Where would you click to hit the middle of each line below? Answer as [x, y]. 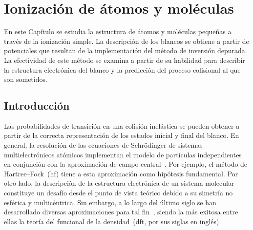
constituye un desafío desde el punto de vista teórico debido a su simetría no [118, 193]
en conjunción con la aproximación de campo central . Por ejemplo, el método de [126, 164]
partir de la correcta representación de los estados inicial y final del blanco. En [122, 135]
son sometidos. [26, 79]
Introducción [37, 105]
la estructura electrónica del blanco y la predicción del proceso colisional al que [122, 69]
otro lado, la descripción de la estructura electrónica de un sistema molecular [119, 183]
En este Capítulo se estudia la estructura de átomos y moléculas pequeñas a [118, 31]
